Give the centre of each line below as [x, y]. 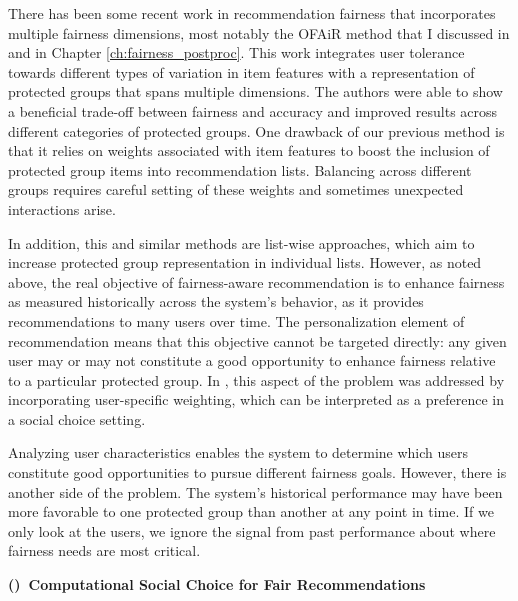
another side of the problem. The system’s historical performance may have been [255, 491]
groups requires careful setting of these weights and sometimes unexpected [236, 189]
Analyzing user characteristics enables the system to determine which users [238, 452]
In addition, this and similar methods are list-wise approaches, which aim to [241, 242]
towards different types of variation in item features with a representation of [241, 71]
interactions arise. [62, 208]
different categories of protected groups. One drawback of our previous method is [256, 130]
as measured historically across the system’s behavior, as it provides [216, 301]
